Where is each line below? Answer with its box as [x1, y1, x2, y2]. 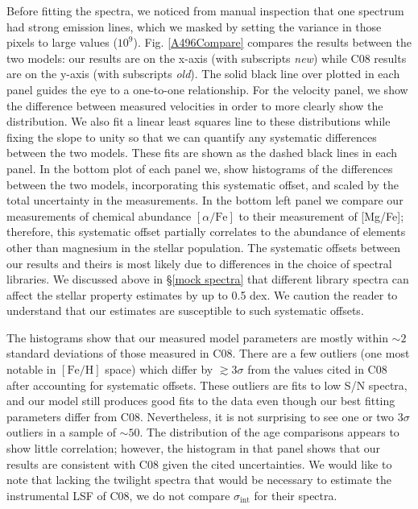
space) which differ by [105, 361, 213, 378]
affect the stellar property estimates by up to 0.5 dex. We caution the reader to [6, 286, 398, 303]
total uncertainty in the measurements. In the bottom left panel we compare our [6, 192, 404, 209]
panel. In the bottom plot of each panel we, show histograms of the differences [6, 159, 393, 176]
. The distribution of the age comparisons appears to [139, 424, 399, 441]
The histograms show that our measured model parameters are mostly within [6, 329, 388, 346]
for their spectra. [254, 486, 337, 503]
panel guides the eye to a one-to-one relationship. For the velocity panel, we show [6, 81, 408, 97]
